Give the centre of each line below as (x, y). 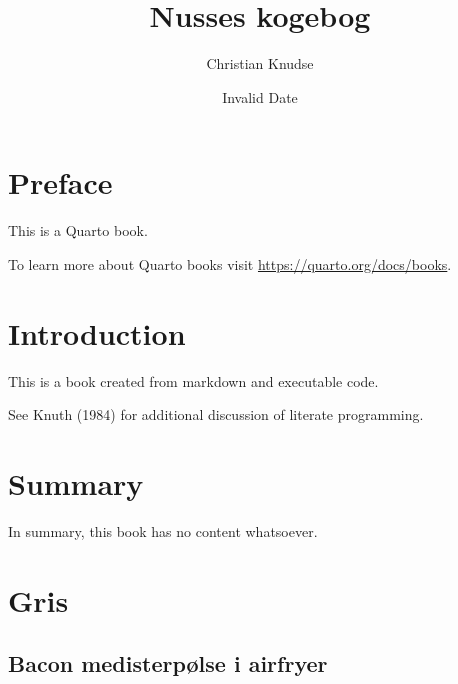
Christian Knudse (260, 63)
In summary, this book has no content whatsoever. (163, 530)
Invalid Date (260, 96)
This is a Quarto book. (78, 230)
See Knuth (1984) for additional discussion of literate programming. (216, 414)
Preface (60, 182)
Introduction (97, 332)
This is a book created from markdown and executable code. (193, 380)
